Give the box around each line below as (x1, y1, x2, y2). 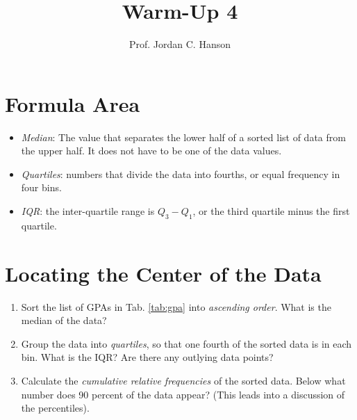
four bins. (21, 180, 62, 195)
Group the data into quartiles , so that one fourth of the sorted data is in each (21, 336, 352, 350)
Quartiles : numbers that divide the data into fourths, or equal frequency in (21, 166, 340, 181)
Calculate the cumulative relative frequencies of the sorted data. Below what (21, 373, 346, 387)
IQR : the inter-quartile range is (21, 204, 155, 218)
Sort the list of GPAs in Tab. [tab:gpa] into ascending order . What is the (21, 299, 331, 314)
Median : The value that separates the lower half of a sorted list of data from (21, 129, 346, 144)
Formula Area (5, 89, 140, 118)
